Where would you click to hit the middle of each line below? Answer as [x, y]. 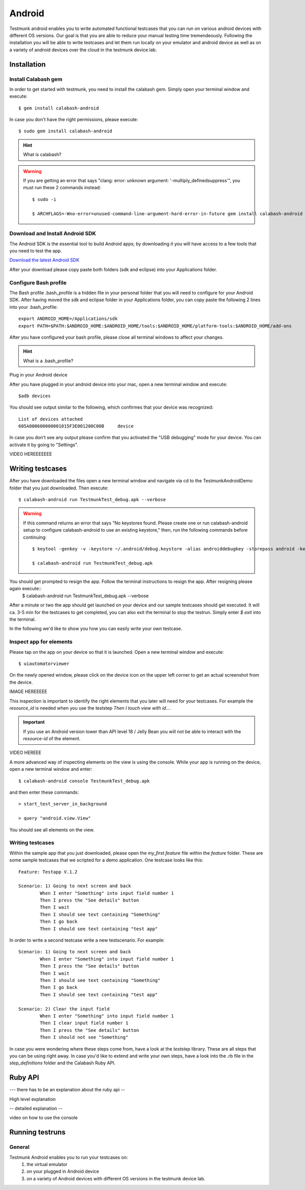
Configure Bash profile [38, 282]
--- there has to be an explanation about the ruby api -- [67, 1090]
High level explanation [33, 1099]
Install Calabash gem [36, 79]
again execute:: [25, 589]
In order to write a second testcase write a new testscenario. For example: [87, 940]
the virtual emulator [47, 1164]
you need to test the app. [36, 251]
